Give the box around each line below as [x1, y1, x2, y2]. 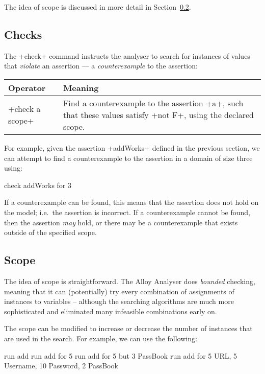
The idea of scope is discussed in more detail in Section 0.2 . [4, 2, 191, 12]
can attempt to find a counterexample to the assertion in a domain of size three [4, 152, 253, 163]
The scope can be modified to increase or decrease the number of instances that [4, 323, 253, 334]
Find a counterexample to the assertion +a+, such [63, 97, 244, 109]
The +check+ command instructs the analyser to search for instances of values [4, 50, 250, 61]
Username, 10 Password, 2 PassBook [4, 360, 118, 371]
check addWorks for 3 [4, 179, 71, 190]
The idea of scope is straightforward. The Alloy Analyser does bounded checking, [4, 275, 255, 286]
